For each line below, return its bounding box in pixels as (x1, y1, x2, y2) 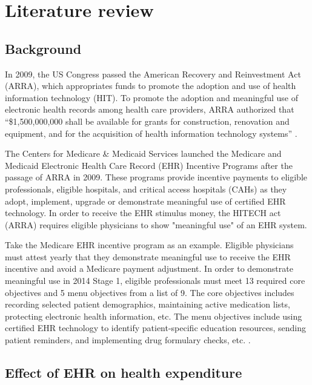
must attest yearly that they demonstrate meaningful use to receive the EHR (5, 250, 291, 263)
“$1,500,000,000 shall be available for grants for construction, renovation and (5, 114, 290, 127)
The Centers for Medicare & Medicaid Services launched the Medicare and (5, 147, 282, 160)
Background (5, 39, 82, 58)
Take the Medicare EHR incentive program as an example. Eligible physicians (5, 239, 294, 251)
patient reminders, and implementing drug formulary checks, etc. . (5, 334, 251, 346)
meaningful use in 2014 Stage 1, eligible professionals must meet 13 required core (5, 274, 305, 287)
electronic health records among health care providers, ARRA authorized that (5, 103, 294, 116)
